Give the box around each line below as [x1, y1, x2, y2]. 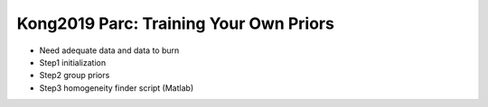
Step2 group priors [39, 70, 110, 81]
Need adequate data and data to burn [39, 45, 180, 56]
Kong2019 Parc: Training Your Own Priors [16, 13, 334, 33]
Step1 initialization [39, 57, 107, 67]
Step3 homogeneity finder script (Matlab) [39, 82, 194, 94]
